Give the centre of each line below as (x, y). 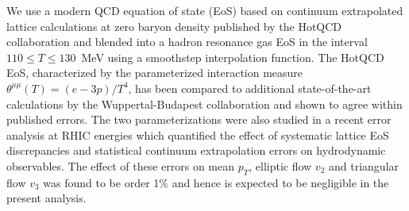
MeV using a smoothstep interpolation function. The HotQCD (233, 57)
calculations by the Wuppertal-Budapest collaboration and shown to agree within (204, 104)
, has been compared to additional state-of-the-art (250, 88)
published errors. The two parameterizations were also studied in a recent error (199, 119)
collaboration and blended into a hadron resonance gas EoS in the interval (187, 42)
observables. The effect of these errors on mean (121, 165)
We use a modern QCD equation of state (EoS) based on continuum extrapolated (205, 10)
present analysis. (46, 198)
